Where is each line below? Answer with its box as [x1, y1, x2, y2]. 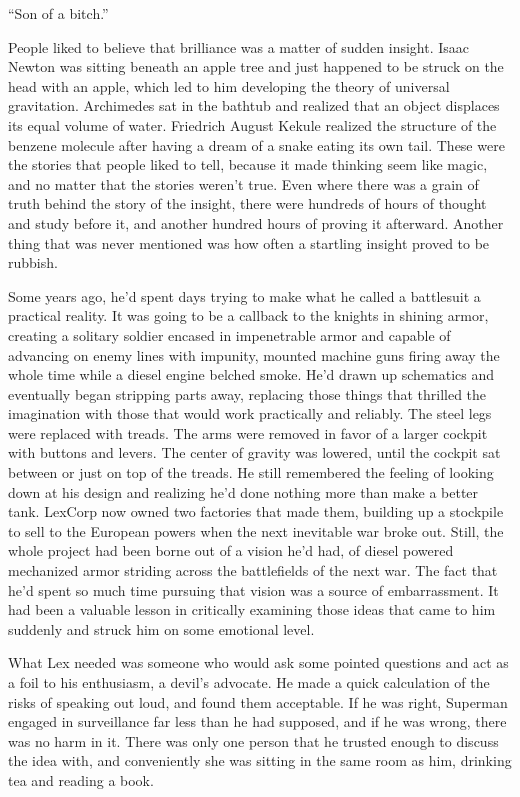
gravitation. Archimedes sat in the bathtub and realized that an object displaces [8, 95, 500, 116]
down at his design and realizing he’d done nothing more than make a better [8, 481, 479, 502]
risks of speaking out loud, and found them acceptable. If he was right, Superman [8, 691, 508, 712]
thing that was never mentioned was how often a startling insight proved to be [8, 232, 490, 253]
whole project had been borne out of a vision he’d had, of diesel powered [8, 540, 454, 561]
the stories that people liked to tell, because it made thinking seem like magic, [8, 154, 488, 175]
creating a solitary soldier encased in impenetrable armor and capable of [8, 324, 451, 345]
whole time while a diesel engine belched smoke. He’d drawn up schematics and [8, 364, 495, 385]
